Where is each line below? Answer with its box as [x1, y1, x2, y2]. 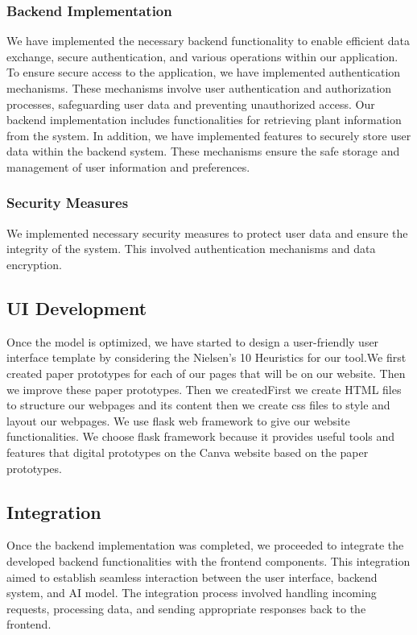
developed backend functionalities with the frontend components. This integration [6, 552, 411, 569]
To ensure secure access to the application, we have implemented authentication [6, 64, 401, 81]
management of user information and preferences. [6, 158, 250, 175]
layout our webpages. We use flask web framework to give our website [6, 412, 350, 429]
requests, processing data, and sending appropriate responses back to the [6, 600, 366, 616]
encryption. [6, 255, 62, 272]
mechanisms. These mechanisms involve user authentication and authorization [6, 80, 392, 96]
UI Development [6, 295, 147, 320]
